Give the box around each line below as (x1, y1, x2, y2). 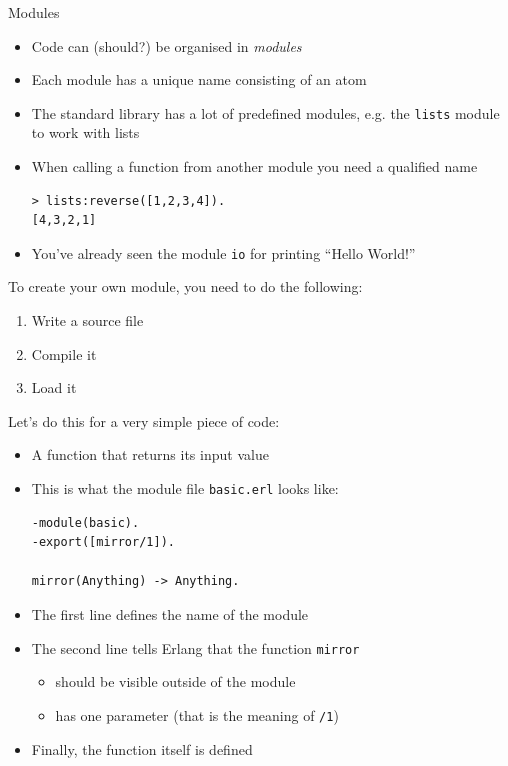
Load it (31, 377, 77, 398)
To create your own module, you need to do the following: (8, 276, 363, 297)
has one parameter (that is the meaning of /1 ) (55, 704, 339, 725)
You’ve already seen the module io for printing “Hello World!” (31, 242, 416, 263)
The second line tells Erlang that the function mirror (31, 637, 360, 658)
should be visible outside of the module (55, 671, 296, 692)
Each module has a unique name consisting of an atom (31, 69, 367, 90)
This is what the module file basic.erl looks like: (31, 478, 339, 499)
